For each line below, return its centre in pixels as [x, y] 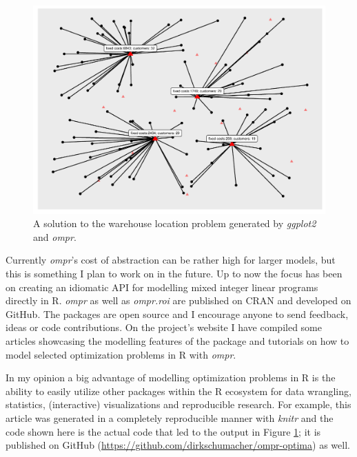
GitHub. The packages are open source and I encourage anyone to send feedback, [177, 313]
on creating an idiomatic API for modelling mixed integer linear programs [162, 287]
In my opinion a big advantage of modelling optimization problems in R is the [171, 378]
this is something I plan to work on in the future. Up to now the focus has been [174, 274]
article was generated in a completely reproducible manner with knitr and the [170, 417]
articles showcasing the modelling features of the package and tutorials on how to [177, 341]
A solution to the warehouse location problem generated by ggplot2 [175, 223]
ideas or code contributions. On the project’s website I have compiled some [164, 327]
